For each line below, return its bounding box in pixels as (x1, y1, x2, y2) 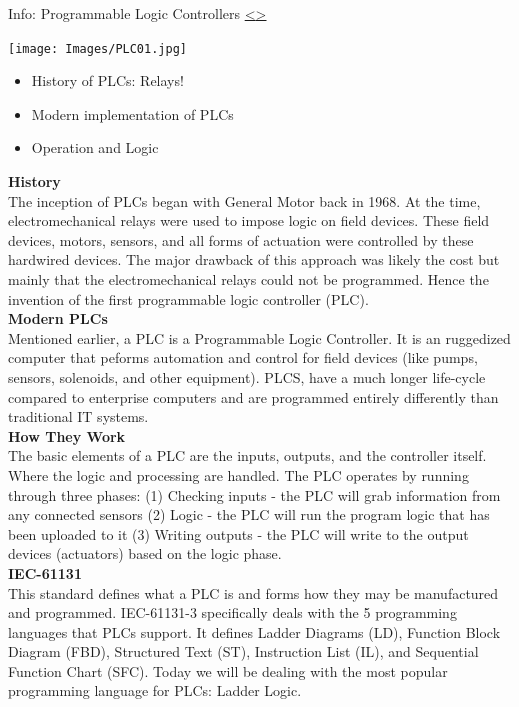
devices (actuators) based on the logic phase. (8, 543, 282, 564)
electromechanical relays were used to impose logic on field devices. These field (8, 210, 490, 231)
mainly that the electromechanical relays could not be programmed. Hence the (8, 269, 489, 289)
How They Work (8, 425, 126, 446)
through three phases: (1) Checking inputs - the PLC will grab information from (8, 484, 501, 505)
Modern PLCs (8, 308, 108, 329)
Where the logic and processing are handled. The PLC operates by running (8, 464, 469, 485)
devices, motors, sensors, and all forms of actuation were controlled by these (8, 229, 474, 250)
